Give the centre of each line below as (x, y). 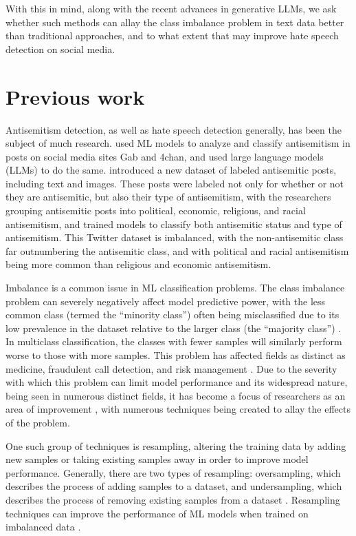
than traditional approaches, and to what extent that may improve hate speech (172, 35)
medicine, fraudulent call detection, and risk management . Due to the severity (171, 368)
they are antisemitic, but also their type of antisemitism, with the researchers (168, 197)
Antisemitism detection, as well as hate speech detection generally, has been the (174, 129)
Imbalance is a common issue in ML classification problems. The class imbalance (175, 288)
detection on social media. (60, 49)
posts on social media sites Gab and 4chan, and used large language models (165, 156)
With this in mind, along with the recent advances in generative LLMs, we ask (171, 8)
